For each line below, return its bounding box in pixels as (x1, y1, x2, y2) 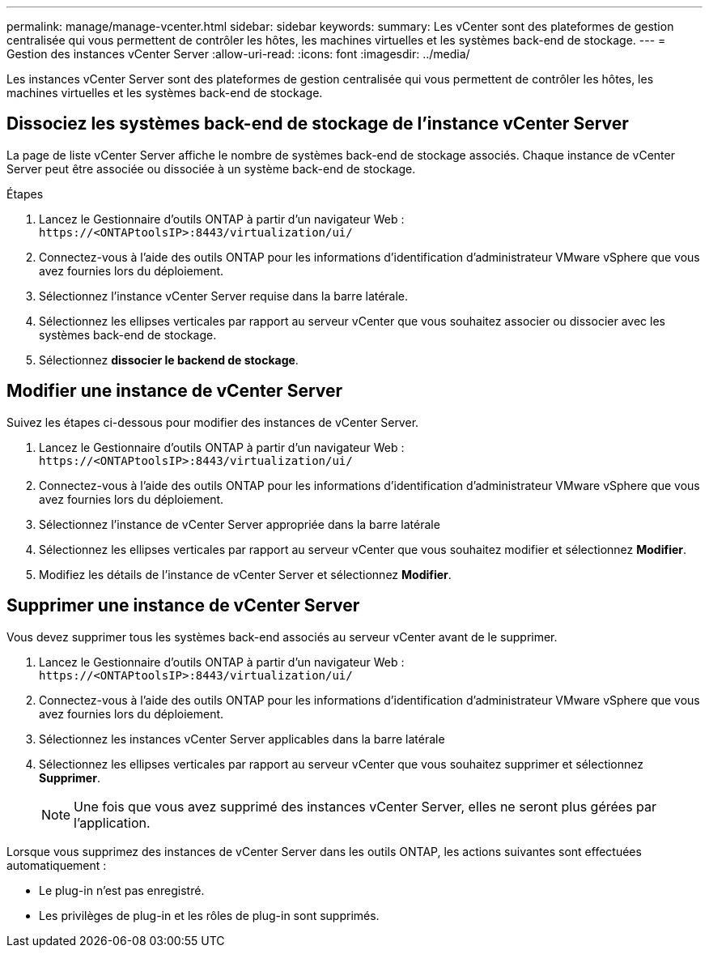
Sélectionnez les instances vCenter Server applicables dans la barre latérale (39, 731, 445, 746)
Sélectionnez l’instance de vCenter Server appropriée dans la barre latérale (39, 517, 440, 531)
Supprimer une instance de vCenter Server (6, 595, 360, 616)
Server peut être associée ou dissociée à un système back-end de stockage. (6, 161, 416, 176)
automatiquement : (6, 858, 107, 872)
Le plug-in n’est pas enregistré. (39, 883, 205, 897)
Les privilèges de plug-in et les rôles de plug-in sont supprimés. (39, 908, 380, 922)
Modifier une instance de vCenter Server (6, 381, 343, 402)
